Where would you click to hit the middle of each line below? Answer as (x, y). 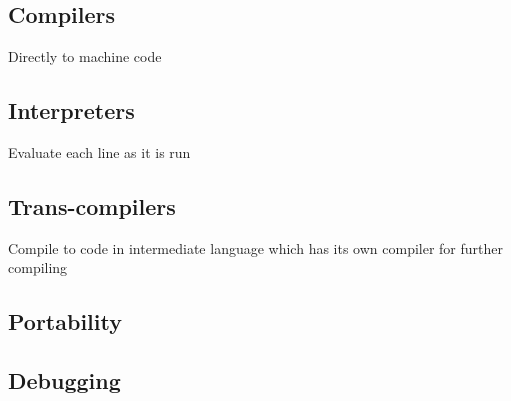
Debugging (64, 380)
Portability (65, 321)
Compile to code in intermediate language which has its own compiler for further (256, 247)
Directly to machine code (85, 56)
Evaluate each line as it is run (99, 152)
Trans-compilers (92, 205)
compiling (38, 267)
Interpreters (71, 110)
